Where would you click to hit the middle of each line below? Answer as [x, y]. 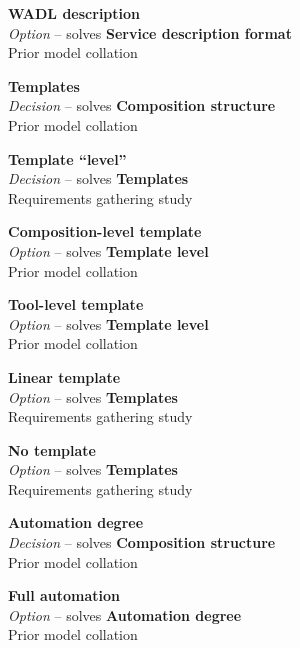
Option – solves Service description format [150, 32]
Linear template [64, 376]
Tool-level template [76, 304]
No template [52, 449]
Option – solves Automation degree [125, 614]
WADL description [74, 13]
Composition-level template [105, 231]
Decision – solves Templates [98, 178]
